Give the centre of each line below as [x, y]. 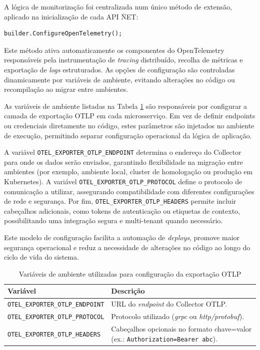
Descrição [128, 291]
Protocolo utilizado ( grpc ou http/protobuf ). [177, 316]
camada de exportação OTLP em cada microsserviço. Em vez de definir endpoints [130, 116]
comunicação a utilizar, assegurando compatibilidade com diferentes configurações [129, 191]
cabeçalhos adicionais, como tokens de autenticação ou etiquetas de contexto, [122, 210]
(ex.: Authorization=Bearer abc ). [164, 338]
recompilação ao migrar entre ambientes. [66, 89]
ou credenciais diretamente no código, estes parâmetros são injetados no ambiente [129, 125]
